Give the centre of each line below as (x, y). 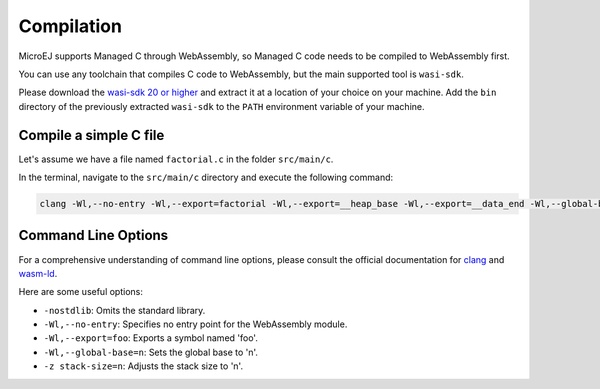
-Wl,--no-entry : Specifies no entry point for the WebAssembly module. (195, 324)
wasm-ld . (38, 273)
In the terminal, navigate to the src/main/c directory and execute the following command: (206, 177)
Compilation (70, 26)
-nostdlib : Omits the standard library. (124, 310)
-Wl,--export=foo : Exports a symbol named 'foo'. (151, 338)
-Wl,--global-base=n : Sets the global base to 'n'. (151, 352)
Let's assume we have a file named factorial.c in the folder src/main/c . (176, 159)
